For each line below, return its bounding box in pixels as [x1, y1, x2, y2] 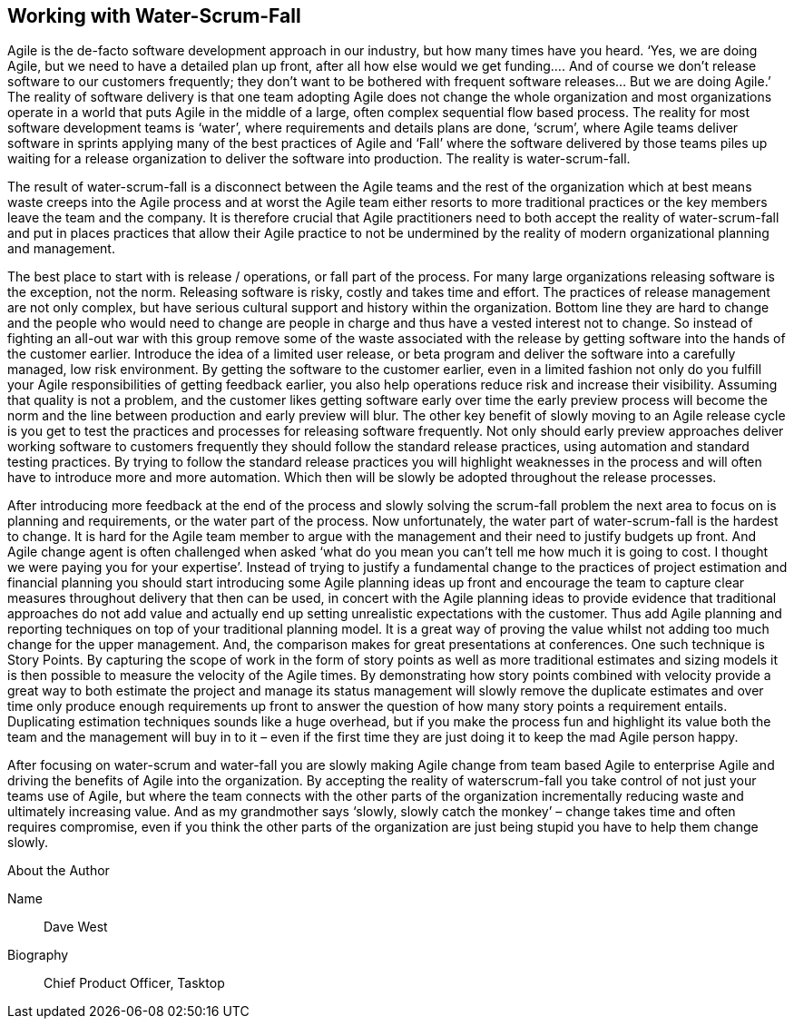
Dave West [44, 919, 108, 935]
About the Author [7, 863, 110, 879]
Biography [7, 947, 69, 963]
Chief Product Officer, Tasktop [44, 975, 225, 991]
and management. [7, 241, 115, 257]
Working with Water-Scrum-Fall [7, 5, 301, 27]
